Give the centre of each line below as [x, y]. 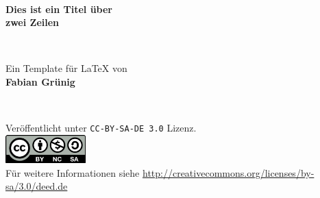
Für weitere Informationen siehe [73, 172]
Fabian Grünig [40, 81]
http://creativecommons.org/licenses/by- [228, 172]
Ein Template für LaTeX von [66, 68]
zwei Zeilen [33, 22]
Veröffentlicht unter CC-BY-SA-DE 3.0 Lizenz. [101, 128]
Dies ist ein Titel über [59, 9]
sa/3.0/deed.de [37, 186]
